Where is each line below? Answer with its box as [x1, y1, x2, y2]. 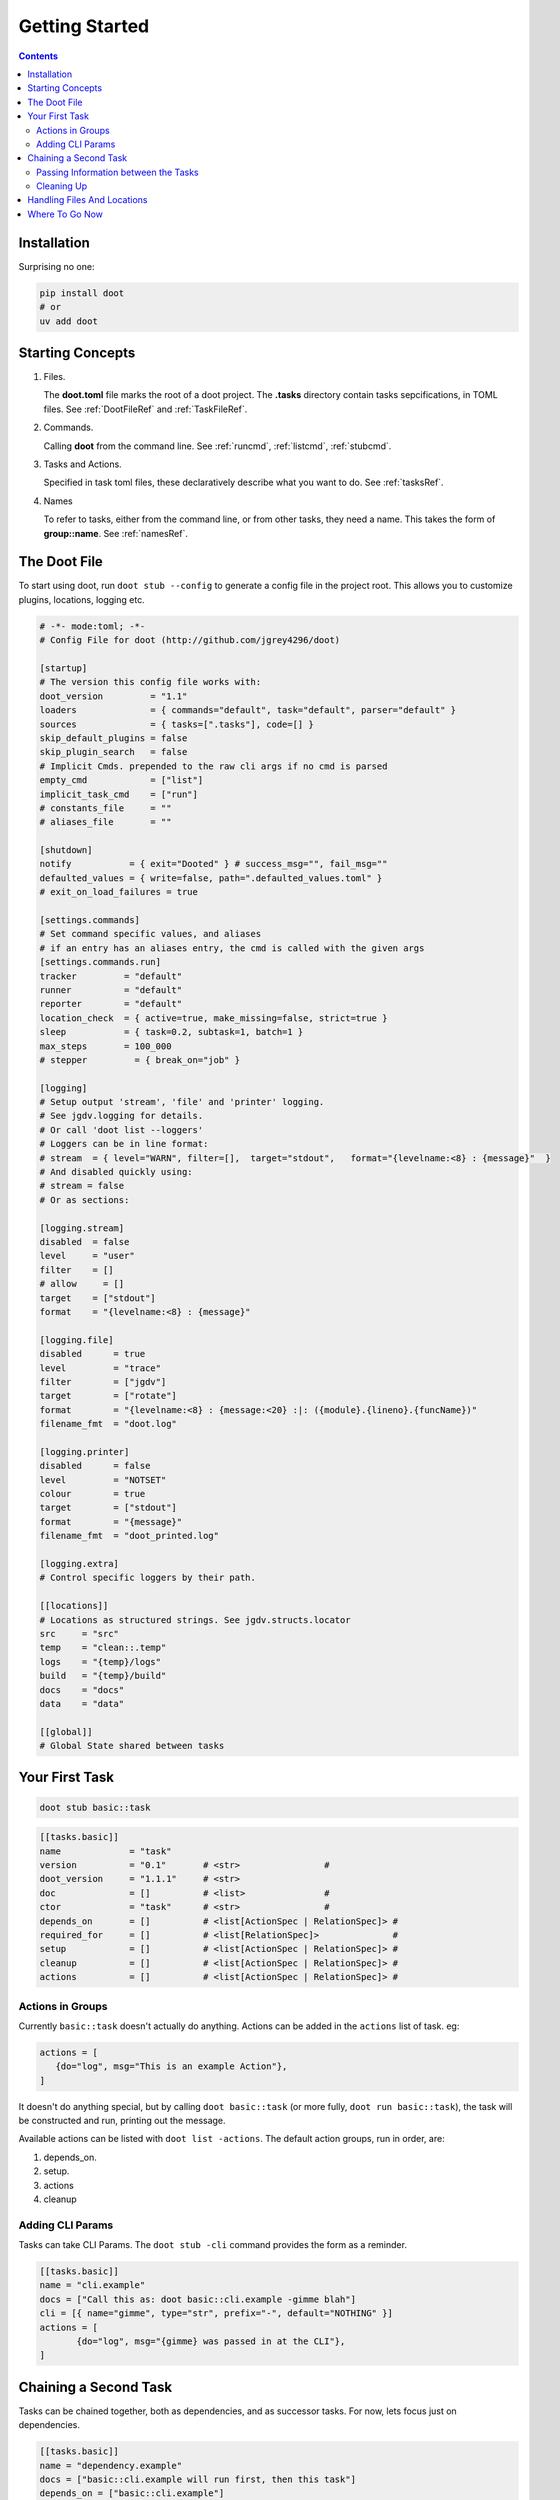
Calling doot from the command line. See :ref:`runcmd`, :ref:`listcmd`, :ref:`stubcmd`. [43, 440, 392, 452]
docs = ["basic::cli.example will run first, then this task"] [39, 2474, 357, 2485]
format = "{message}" [39, 1516, 183, 1527]
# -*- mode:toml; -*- [39, 620, 146, 632]
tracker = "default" [39, 970, 183, 982]
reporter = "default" [39, 998, 183, 1010]
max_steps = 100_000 [39, 1040, 172, 1052]
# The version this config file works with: [39, 676, 262, 688]
